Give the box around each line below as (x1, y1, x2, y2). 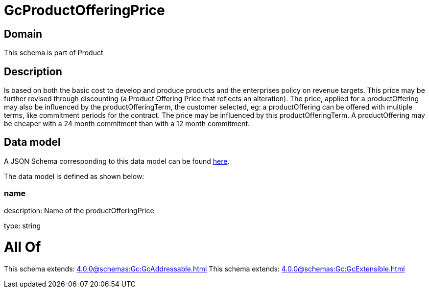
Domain (4, 27, 43, 40)
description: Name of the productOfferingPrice (4, 206, 154, 215)
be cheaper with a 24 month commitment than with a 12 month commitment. (4, 119, 250, 128)
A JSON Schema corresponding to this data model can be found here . (4, 157, 230, 165)
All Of (4, 239, 41, 256)
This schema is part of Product (4, 48, 103, 57)
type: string (4, 221, 41, 230)
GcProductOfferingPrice (4, 2, 165, 19)
